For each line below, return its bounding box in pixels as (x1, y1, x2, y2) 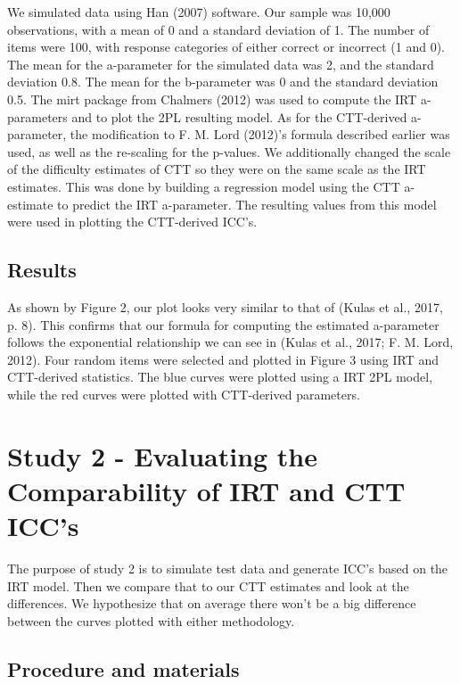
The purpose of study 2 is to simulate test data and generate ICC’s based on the (7, 558, 448, 577)
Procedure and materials (7, 655, 240, 682)
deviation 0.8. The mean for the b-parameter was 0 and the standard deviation (7, 72, 439, 91)
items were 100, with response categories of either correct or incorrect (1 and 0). (7, 37, 445, 56)
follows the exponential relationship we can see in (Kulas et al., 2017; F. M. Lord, (7, 333, 454, 351)
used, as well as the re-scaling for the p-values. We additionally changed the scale (7, 142, 451, 161)
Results (7, 256, 77, 284)
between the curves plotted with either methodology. (7, 611, 295, 630)
